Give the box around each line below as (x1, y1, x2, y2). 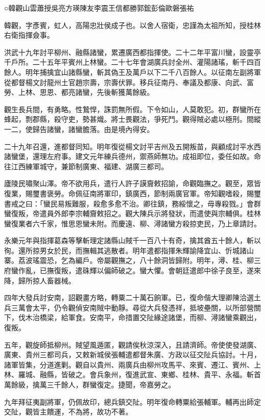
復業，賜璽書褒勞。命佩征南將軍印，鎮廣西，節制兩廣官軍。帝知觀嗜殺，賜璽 (4, 188, 261, 198)
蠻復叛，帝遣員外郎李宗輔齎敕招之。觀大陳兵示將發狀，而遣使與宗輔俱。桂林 (4, 208, 261, 219)
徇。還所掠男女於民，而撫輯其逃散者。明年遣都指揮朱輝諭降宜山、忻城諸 (4, 245, 247, 255)
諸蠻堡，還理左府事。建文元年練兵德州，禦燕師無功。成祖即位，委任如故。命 (4, 151, 261, 162)
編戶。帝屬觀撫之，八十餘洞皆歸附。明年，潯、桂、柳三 (75, 255, 261, 266)
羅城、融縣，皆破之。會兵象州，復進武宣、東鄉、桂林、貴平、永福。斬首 (18, 369, 261, 380)
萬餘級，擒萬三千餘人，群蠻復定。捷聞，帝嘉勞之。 (4, 379, 175, 389)
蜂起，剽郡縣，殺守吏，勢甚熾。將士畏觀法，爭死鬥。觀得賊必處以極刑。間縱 (4, 114, 261, 124)
